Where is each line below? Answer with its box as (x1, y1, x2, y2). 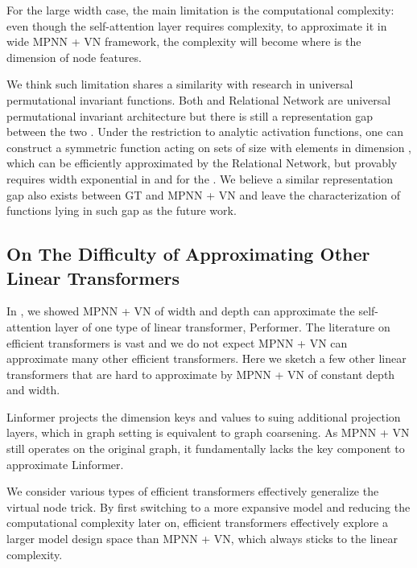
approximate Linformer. (6, 455, 124, 472)
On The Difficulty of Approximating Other (6, 241, 370, 266)
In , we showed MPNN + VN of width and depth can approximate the (6, 303, 355, 319)
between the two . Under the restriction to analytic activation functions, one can (6, 123, 403, 140)
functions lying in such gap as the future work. (6, 202, 237, 219)
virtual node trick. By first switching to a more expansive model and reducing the (6, 498, 411, 515)
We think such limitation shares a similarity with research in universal (6, 76, 353, 93)
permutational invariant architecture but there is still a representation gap (6, 107, 374, 124)
